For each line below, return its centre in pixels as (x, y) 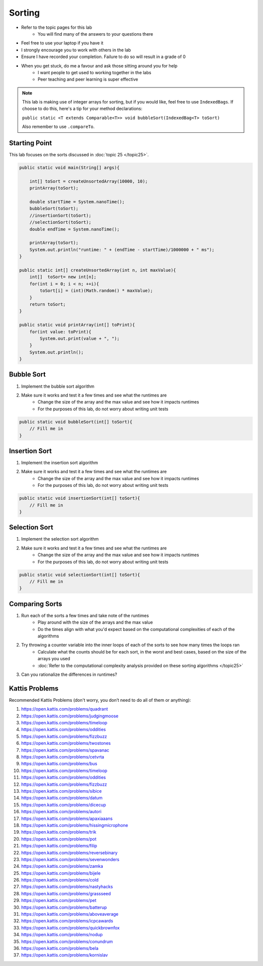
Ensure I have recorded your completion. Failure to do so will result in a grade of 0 (103, 57)
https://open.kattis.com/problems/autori (61, 812)
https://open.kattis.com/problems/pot (59, 839)
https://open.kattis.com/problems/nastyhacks (67, 887)
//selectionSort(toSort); (60, 222)
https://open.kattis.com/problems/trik (59, 832)
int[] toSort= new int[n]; (63, 277)
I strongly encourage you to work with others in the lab (76, 50)
